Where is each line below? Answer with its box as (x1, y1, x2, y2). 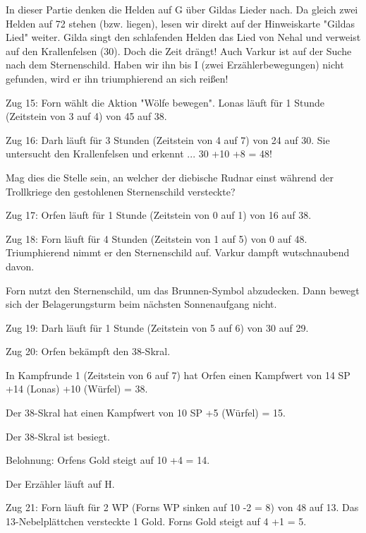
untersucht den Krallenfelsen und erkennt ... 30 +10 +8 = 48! (6, 146, 272, 161)
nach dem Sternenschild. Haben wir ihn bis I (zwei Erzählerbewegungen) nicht (6, 57, 344, 72)
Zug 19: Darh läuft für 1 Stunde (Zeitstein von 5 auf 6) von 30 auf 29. (6, 320, 309, 335)
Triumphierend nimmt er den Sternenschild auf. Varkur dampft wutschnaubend (6, 245, 350, 260)
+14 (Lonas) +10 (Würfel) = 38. (6, 381, 148, 396)
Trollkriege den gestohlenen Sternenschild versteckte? (6, 184, 236, 198)
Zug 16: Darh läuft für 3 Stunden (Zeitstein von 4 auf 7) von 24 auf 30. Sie (6, 132, 330, 147)
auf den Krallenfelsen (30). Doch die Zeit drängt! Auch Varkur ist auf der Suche (6, 43, 352, 58)
